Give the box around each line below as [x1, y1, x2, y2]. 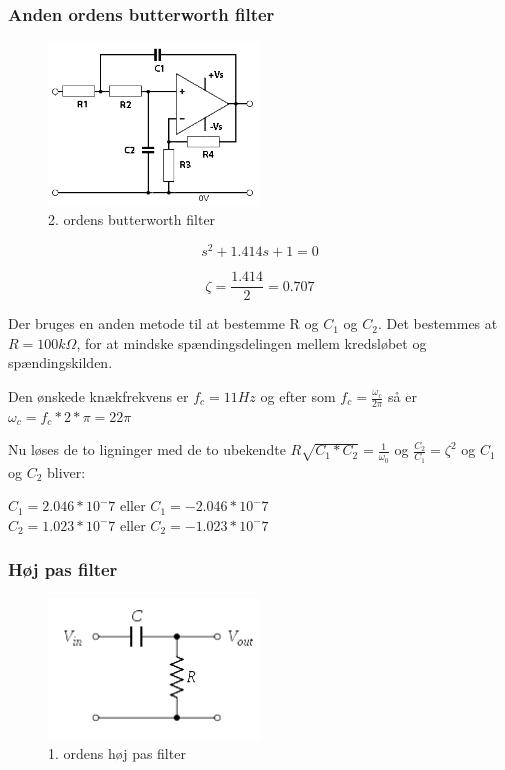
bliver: [47, 461, 86, 482]
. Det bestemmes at [377, 313, 498, 334]
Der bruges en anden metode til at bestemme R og [8, 313, 319, 334]
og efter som [260, 386, 336, 406]
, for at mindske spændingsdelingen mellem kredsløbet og [76, 332, 427, 353]
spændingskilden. [8, 352, 113, 373]
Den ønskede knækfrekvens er [8, 386, 189, 406]
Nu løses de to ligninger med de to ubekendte [8, 439, 286, 460]
